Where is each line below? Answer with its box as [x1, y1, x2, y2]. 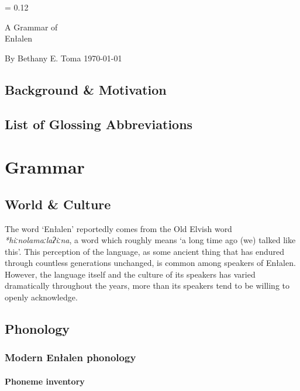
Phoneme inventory [5, 375, 85, 387]
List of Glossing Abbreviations [5, 115, 193, 133]
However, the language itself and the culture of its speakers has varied [5, 268, 256, 280]
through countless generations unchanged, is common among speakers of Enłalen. [5, 257, 296, 269]
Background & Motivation [5, 80, 167, 98]
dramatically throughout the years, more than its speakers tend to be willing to [5, 279, 290, 292]
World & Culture [5, 195, 111, 213]
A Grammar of [5, 20, 58, 33]
